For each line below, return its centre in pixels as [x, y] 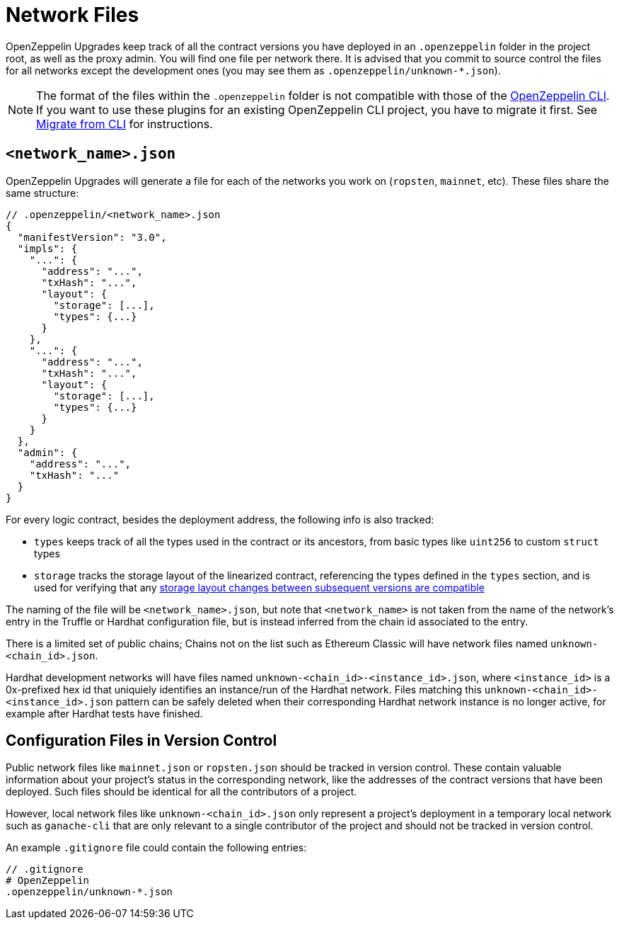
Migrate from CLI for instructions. [125, 124]
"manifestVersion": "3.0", [92, 237]
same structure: [42, 193]
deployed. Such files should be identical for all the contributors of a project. [181, 792]
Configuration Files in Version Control [141, 741]
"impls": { [47, 248]
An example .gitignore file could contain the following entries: [156, 848]
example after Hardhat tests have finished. [104, 713]
